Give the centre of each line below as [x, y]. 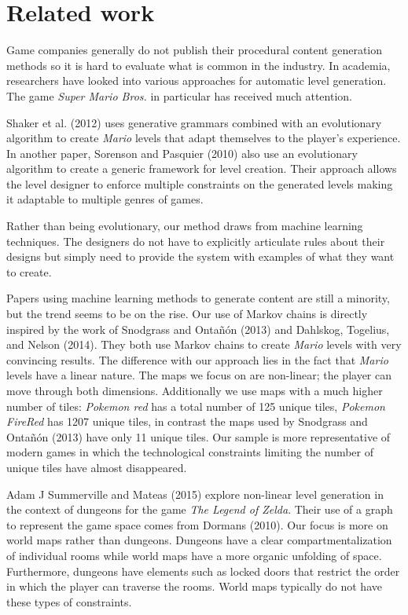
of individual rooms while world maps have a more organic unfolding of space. [194, 555]
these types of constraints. [69, 601]
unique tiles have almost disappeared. [97, 467]
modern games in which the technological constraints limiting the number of [190, 452]
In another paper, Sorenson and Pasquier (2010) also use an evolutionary [182, 153]
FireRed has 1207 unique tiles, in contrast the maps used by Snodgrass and [187, 421]
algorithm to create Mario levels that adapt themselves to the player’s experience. [204, 138]
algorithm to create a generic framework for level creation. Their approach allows [202, 168]
